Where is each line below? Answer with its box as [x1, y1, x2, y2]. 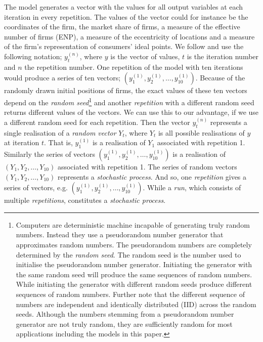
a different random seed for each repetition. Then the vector [4, 116, 190, 127]
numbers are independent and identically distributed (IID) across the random [16, 298, 256, 309]
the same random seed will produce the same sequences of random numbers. [16, 269, 252, 279]
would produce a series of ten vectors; [4, 72, 121, 83]
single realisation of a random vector [4, 127, 116, 138]
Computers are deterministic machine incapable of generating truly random [16, 219, 250, 230]
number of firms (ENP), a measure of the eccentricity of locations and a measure [4, 31, 255, 41]
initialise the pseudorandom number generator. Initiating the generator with [16, 259, 252, 270]
